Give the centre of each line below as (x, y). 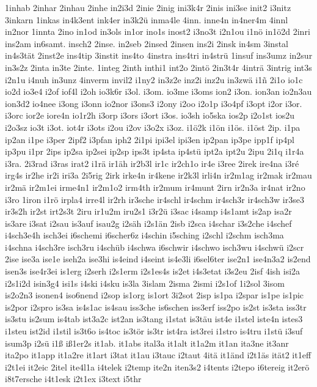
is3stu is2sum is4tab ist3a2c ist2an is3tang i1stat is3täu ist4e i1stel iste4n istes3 (154, 319)
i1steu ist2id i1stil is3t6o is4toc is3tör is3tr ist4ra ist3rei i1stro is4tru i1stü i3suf (154, 331)
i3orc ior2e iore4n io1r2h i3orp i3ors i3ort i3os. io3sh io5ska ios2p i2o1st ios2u (150, 115)
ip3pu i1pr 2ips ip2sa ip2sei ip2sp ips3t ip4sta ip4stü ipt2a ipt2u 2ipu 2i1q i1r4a (155, 151)
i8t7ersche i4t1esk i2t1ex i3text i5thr (73, 379)
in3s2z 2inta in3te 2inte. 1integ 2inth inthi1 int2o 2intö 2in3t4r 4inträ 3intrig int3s (158, 67)
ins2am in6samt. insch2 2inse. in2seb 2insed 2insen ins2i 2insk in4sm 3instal (147, 43)
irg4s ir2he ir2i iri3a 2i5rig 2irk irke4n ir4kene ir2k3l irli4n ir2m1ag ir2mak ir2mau (158, 175)
